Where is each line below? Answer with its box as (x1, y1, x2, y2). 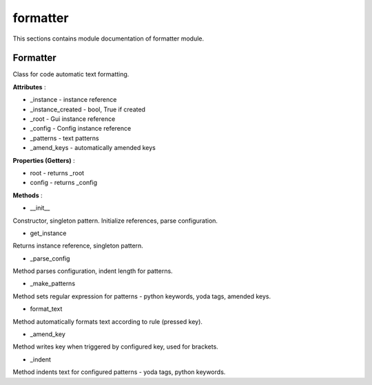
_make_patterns (30, 279, 76, 288)
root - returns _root (30, 168, 85, 177)
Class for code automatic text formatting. (12, 70, 130, 78)
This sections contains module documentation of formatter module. (12, 34, 205, 43)
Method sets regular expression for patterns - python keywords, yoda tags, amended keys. (12, 292, 271, 300)
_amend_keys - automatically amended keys (30, 144, 156, 152)
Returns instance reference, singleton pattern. (12, 241, 144, 250)
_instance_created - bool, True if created (30, 105, 146, 113)
